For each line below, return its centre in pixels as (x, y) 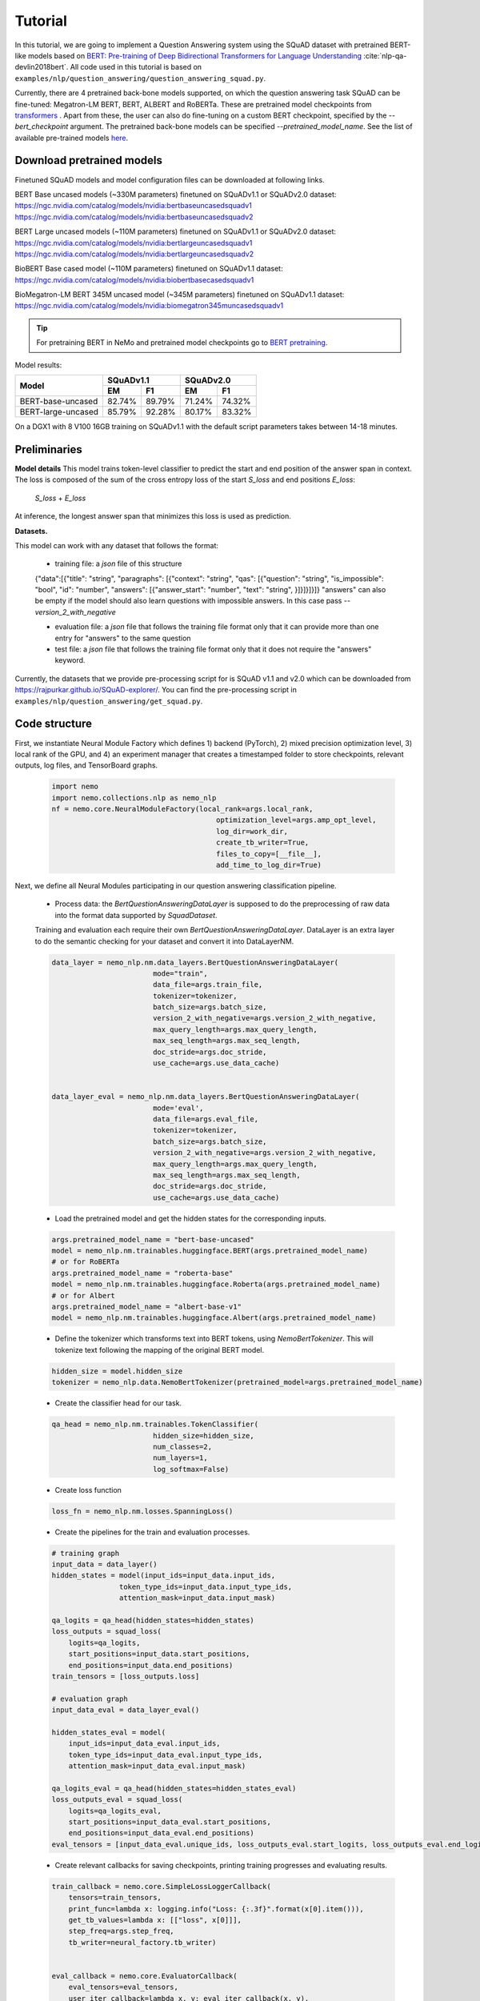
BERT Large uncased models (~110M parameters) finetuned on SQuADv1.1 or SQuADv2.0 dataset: (175, 231)
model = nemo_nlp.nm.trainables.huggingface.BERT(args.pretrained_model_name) (210, 1251)
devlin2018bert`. (42, 67)
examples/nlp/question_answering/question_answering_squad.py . (140, 78)
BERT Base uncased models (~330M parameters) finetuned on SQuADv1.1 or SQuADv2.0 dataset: (176, 194)
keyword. (70, 660)
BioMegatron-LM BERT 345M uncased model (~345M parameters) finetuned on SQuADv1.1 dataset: (180, 295)
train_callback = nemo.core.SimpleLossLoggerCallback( (161, 1886)
